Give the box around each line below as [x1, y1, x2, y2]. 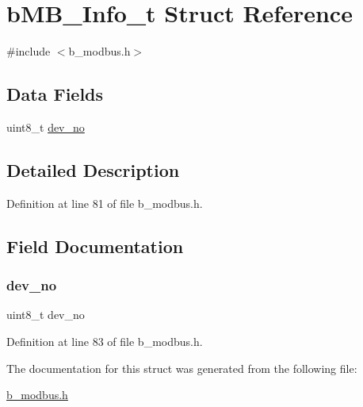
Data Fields [6, 82, 104, 106]
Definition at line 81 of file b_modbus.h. [6, 194, 203, 211]
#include [6, 43, 51, 60]
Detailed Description [6, 157, 180, 182]
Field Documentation [6, 233, 184, 258]
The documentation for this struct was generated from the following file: [6, 359, 357, 376]
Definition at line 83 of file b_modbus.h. [6, 332, 203, 349]
